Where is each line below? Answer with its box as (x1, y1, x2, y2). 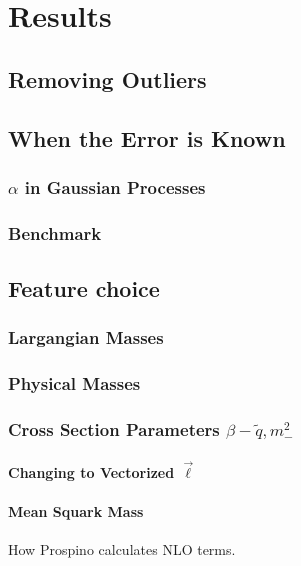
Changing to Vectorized (8, 461, 175, 482)
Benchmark (8, 220, 102, 245)
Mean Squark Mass (8, 500, 144, 521)
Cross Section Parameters (8, 417, 220, 442)
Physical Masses (8, 371, 141, 396)
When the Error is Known (8, 122, 286, 153)
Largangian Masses (8, 325, 164, 350)
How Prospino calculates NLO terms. (8, 539, 236, 560)
